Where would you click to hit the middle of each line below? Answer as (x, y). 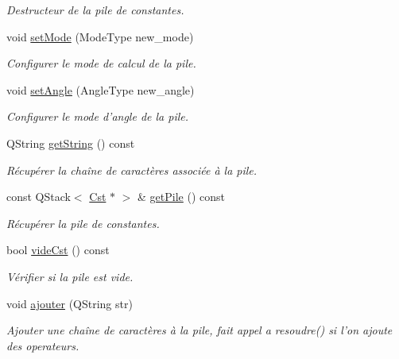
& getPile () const (181, 197)
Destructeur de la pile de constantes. (95, 10)
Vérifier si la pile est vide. (70, 276)
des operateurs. (43, 345)
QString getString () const (71, 143)
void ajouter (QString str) (70, 303)
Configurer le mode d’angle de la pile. (98, 116)
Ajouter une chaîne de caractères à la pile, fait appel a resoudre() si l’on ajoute (199, 330)
